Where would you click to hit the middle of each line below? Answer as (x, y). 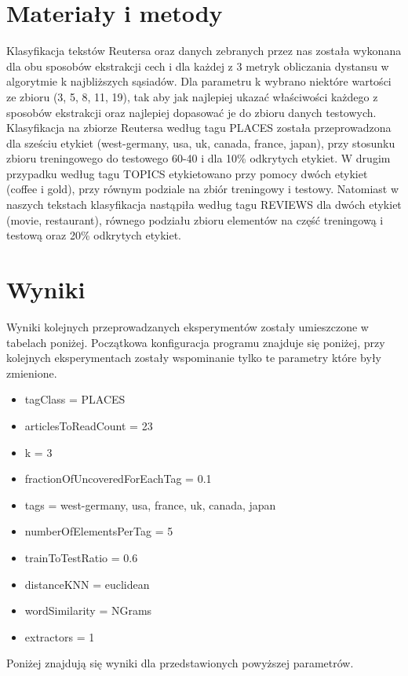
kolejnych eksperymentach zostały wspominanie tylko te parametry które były (194, 358)
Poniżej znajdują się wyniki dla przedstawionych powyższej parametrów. (180, 663)
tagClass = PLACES (75, 399)
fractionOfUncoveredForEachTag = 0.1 (118, 479)
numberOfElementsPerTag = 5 (99, 531)
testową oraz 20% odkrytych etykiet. (94, 235)
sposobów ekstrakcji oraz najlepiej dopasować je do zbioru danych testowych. (191, 112)
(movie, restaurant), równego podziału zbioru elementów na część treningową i (195, 219)
